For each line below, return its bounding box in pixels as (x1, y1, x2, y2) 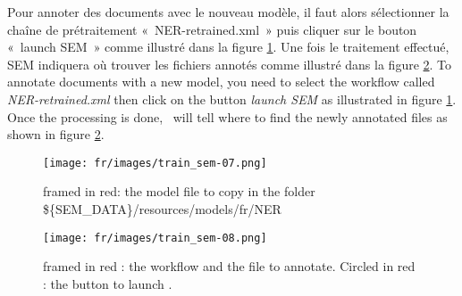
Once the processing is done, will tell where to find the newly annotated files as (7, 107, 448, 126)
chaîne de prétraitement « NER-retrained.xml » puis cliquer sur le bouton (7, 20, 417, 38)
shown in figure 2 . (7, 125, 105, 144)
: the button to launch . (43, 274, 172, 292)
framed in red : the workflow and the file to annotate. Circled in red (43, 257, 416, 275)
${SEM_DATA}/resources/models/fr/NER (43, 200, 281, 218)
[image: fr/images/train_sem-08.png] (43, 231, 267, 244)
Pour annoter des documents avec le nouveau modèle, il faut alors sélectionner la (7, 3, 449, 21)
